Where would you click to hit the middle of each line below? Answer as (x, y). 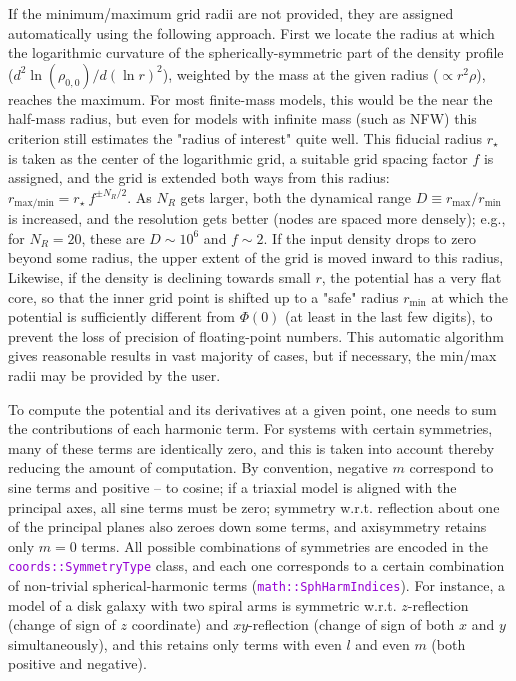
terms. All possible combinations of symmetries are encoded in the (284, 545)
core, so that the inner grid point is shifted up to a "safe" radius (203, 296)
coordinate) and (180, 624)
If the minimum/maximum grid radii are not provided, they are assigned (231, 13)
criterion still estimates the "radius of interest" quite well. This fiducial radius (245, 137)
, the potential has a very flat (411, 276)
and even (382, 643)
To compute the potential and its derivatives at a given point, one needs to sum (252, 408)
